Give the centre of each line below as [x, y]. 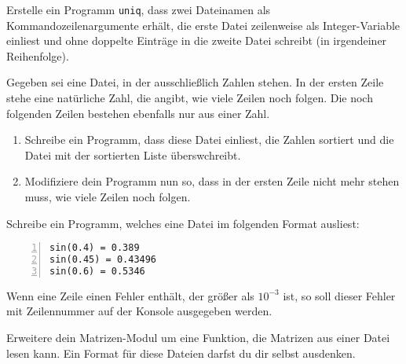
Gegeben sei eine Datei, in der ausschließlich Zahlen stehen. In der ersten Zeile [195, 82]
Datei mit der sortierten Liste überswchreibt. [133, 154]
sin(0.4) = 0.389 [95, 248]
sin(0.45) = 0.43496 [103, 260]
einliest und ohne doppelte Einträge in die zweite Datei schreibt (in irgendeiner [197, 40]
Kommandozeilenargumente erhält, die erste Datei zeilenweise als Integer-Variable [203, 25]
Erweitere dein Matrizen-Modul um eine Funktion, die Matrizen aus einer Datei [198, 337]
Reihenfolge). [38, 55]
